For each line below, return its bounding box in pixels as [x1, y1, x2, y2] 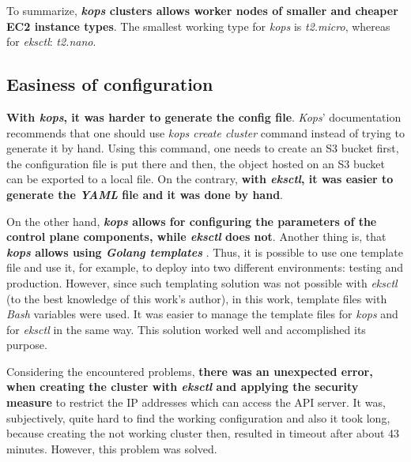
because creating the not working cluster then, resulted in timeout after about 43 [6, 425, 400, 441]
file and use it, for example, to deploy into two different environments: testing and [6, 259, 404, 276]
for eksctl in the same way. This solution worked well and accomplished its [6, 321, 366, 337]
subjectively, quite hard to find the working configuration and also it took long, [6, 409, 390, 426]
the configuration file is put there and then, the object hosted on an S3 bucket [6, 155, 385, 171]
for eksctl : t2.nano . [6, 33, 96, 50]
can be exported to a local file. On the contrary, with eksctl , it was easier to [6, 171, 394, 187]
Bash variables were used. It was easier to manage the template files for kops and [6, 306, 398, 322]
